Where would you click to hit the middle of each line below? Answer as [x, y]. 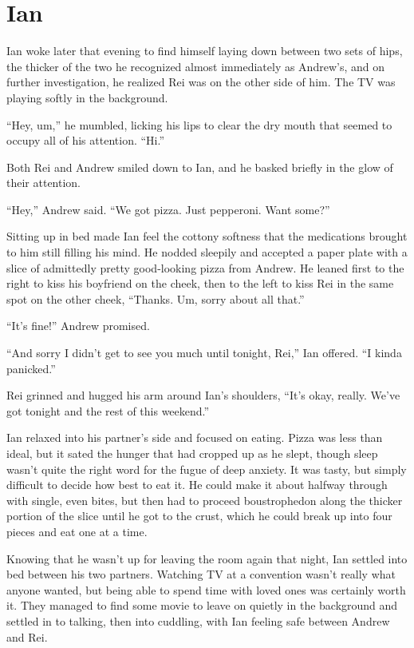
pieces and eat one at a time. [77, 531]
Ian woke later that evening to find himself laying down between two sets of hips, [205, 51]
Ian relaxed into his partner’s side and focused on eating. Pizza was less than [195, 437]
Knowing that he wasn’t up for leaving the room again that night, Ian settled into [207, 558]
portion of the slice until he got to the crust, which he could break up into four [199, 516]
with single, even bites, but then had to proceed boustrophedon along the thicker [205, 500]
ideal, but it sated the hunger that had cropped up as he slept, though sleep [192, 453]
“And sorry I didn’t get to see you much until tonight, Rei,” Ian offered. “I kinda [204, 353]
